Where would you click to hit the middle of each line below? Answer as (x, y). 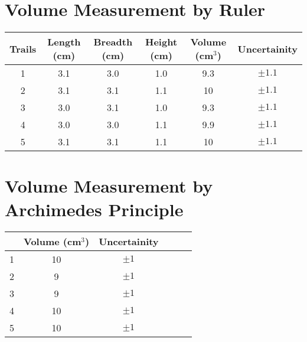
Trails (23, 48)
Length (64, 42)
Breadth (113, 42)
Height (161, 42)
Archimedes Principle (94, 209)
